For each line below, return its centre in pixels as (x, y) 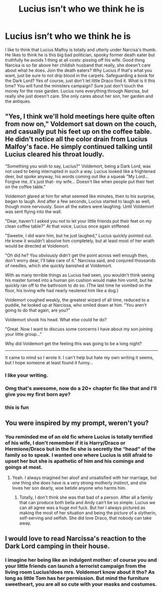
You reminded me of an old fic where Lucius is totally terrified (79, 437)
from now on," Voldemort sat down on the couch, (81, 124)
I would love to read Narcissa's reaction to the (76, 538)
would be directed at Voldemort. (37, 246)
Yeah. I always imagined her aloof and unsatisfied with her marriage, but (84, 478)
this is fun (17, 407)
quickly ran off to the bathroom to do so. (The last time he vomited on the (78, 285)
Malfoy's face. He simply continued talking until (79, 147)
